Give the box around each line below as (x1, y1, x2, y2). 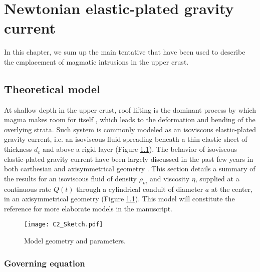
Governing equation (4, 256, 85, 269)
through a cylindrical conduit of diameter (76, 183, 203, 194)
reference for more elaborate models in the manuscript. (4, 203, 172, 213)
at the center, (211, 183, 252, 194)
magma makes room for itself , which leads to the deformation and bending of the (4, 114, 255, 125)
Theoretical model (4, 81, 100, 96)
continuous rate (4, 183, 52, 194)
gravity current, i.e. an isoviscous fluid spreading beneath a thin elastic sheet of (4, 134, 247, 144)
